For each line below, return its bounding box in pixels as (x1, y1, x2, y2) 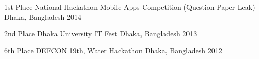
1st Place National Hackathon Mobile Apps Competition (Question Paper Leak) (4, 2, 255, 12)
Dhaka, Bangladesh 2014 (4, 11, 81, 22)
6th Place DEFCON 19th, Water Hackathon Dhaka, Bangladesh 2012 (4, 45, 222, 55)
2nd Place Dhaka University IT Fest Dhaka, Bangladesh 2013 (4, 28, 197, 39)
